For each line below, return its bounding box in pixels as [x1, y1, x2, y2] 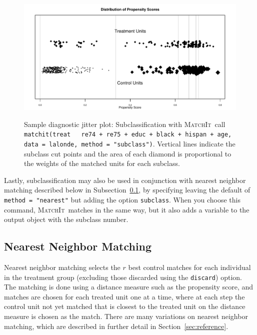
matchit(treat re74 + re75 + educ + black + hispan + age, [24, 131, 232, 138]
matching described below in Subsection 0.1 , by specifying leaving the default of [4, 184, 250, 195]
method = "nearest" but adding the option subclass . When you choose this [4, 194, 240, 204]
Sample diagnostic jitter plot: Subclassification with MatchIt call [24, 118, 225, 129]
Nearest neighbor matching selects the [4, 261, 120, 272]
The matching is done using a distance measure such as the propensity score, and [4, 281, 253, 292]
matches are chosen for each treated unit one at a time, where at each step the [4, 291, 245, 301]
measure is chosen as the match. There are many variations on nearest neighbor [4, 310, 248, 321]
